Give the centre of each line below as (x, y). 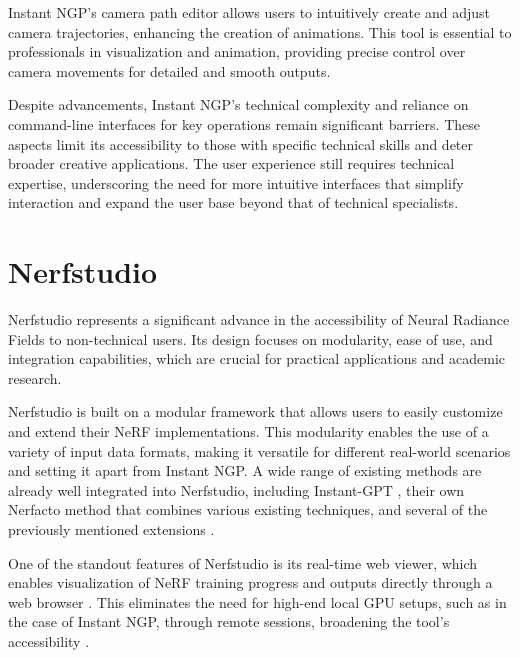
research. (35, 377)
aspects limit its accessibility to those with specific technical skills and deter (241, 143)
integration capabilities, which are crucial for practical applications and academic (256, 358)
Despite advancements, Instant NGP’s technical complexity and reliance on (238, 104)
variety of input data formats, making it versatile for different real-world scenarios (259, 450)
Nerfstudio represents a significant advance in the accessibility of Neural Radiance (259, 319)
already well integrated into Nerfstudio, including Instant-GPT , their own (236, 489)
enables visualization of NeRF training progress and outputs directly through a (250, 582)
